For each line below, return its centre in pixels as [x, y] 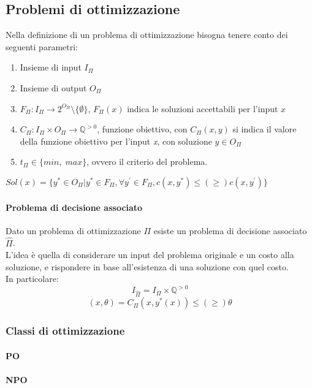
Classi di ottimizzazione [65, 331]
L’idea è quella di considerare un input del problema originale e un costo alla [150, 255]
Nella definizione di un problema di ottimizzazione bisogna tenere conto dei [147, 35]
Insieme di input [51, 67]
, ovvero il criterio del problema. [147, 162]
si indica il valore [264, 129]
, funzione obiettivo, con [142, 129]
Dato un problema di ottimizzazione [73, 230]
